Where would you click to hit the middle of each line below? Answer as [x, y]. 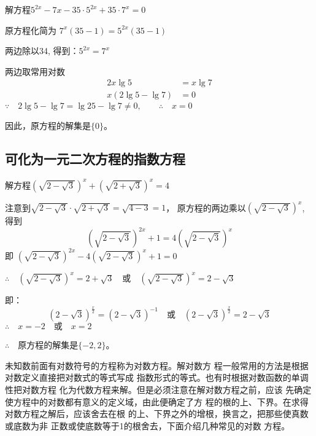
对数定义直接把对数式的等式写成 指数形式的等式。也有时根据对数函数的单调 [157, 377]
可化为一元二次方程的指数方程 [95, 159]
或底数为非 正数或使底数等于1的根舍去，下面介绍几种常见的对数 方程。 [148, 425]
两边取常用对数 [35, 71]
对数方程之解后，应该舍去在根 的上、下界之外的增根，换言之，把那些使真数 [157, 414]
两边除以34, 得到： [42, 51]
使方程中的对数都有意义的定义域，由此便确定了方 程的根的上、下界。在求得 [157, 401]
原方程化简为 [31, 30]
